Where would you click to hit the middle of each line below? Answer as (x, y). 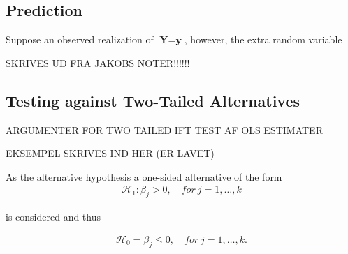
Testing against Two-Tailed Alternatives (153, 100)
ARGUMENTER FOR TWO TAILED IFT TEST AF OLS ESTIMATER (164, 129)
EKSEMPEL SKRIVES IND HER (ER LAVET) (110, 153)
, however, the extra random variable (263, 39)
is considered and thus (53, 217)
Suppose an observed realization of (80, 39)
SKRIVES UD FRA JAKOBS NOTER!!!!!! (98, 62)
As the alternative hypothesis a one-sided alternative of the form (144, 176)
